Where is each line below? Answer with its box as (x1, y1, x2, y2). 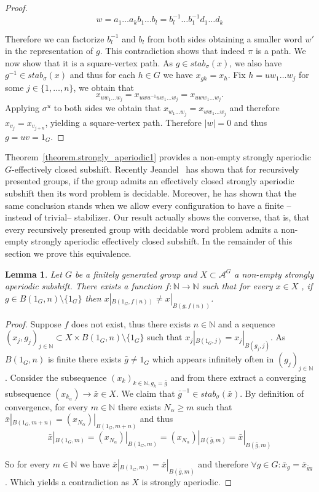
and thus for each (69, 68, 135, 81)
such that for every (202, 279, 273, 292)
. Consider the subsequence (5, 370, 107, 383)
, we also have (229, 56, 282, 69)
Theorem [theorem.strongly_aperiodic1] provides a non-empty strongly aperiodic (5, 150, 311, 163)
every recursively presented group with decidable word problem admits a (5, 222, 278, 235)
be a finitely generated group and (74, 267, 197, 280)
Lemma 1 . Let (5, 267, 62, 280)
